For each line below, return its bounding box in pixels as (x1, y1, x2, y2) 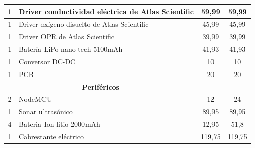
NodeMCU (19, 94, 52, 104)
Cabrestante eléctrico (19, 131, 84, 141)
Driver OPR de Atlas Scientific (19, 31, 115, 42)
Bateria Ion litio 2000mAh (19, 119, 100, 129)
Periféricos (81, 81, 119, 92)
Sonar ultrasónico (19, 106, 73, 117)
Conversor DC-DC (19, 56, 76, 66)
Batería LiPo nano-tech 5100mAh (19, 44, 123, 54)
